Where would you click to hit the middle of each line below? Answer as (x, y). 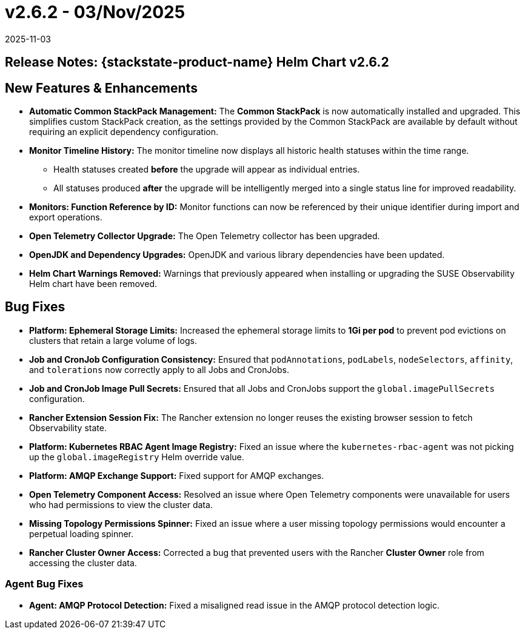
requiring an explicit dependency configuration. (124, 132)
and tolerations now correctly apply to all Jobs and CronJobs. (159, 369)
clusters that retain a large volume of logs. (113, 340)
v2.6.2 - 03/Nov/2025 (95, 12)
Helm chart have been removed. (93, 284)
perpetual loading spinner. (82, 533)
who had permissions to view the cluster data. (121, 504)
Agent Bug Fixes (44, 584)
